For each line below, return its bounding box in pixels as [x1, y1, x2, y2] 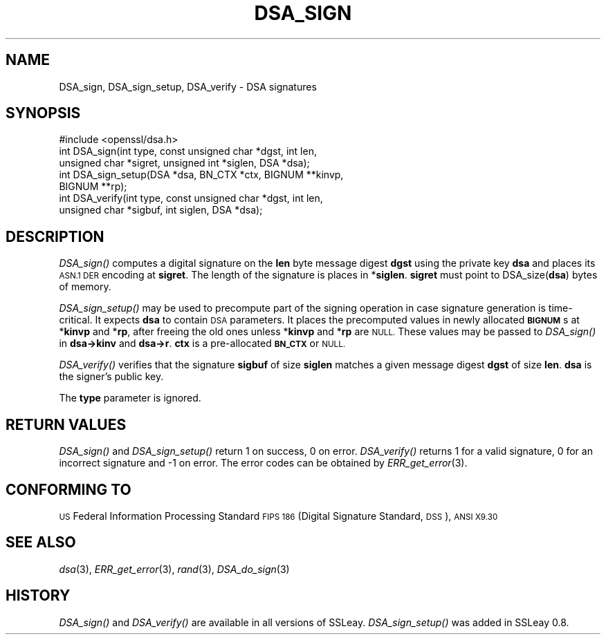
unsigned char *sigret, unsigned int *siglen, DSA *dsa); [59, 157, 310, 169]
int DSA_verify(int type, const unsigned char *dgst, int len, [59, 192, 323, 205]
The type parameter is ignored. [59, 392, 201, 404]
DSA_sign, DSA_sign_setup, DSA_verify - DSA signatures [59, 80, 317, 93]
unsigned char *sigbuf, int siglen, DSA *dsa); [59, 204, 263, 216]
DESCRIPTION [6, 227, 104, 245]
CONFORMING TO [6, 480, 131, 498]
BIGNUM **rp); [59, 180, 127, 193]
